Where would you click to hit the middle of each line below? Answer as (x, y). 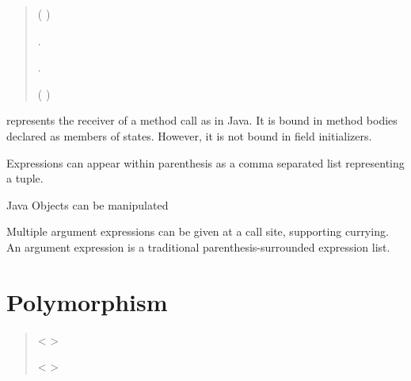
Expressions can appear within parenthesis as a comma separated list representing (205, 162)
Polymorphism (87, 301)
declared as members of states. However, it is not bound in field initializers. (189, 135)
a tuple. (25, 178)
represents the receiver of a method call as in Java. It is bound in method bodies (202, 120)
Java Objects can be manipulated (88, 204)
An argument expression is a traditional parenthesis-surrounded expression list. (198, 246)
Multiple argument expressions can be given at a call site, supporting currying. (198, 231)
